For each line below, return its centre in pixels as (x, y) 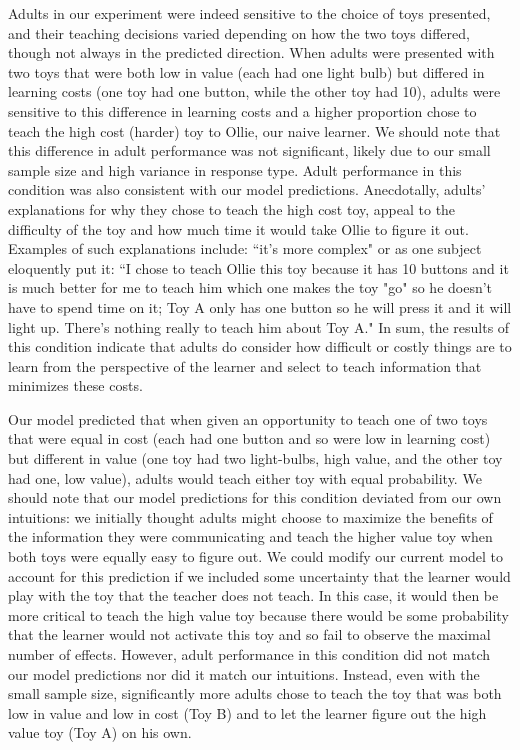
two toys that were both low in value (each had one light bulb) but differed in (246, 71)
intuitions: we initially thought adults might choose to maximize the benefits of (250, 516)
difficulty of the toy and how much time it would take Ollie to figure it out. (238, 228)
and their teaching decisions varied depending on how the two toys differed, (239, 32)
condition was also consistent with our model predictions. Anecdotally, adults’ (247, 189)
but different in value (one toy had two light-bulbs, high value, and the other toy (255, 458)
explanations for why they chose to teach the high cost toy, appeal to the (232, 208)
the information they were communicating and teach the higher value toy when (250, 536)
